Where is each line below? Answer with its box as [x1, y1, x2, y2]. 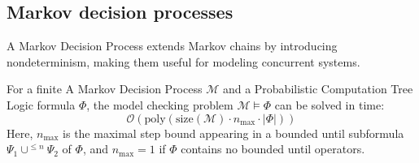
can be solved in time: [274, 96, 385, 113]
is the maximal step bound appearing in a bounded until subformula [63, 124, 404, 141]
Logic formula [7, 96, 76, 113]
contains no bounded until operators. [181, 140, 365, 157]
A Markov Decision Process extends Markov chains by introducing [7, 37, 338, 54]
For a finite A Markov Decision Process [7, 80, 203, 97]
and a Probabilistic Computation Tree [222, 80, 413, 97]
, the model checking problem [86, 96, 234, 113]
